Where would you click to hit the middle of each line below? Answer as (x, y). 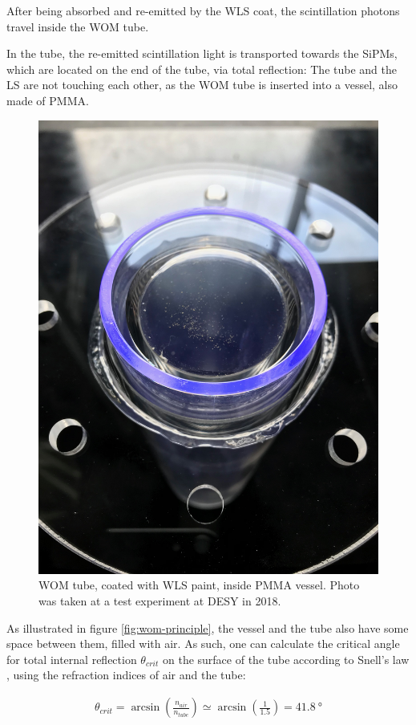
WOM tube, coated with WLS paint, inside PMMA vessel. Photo (199, 585)
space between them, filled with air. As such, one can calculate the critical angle (203, 644)
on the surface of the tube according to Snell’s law (286, 659)
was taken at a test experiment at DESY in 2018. (160, 601)
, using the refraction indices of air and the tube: (126, 675)
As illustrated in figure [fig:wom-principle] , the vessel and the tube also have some (208, 627)
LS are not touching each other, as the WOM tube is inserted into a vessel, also (202, 85)
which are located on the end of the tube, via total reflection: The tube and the (202, 69)
